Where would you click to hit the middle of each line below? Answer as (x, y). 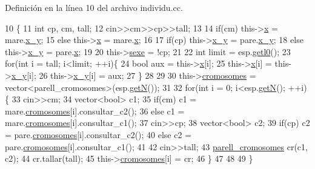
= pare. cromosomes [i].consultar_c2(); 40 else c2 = (98, 134)
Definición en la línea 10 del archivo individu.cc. (94, 7)
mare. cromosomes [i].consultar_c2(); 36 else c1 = (95, 111)
